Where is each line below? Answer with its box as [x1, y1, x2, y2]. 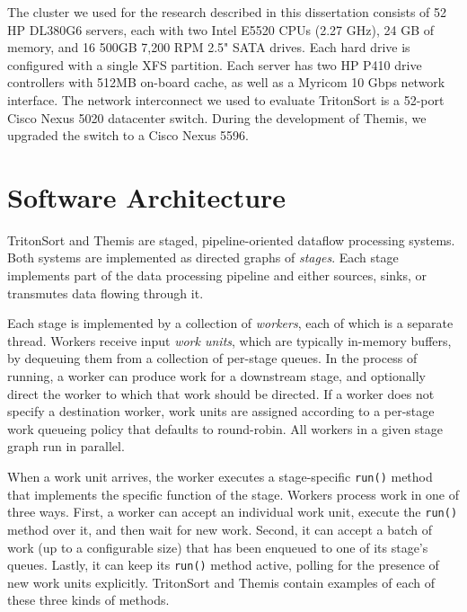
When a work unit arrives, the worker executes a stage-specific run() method [7, 467, 433, 485]
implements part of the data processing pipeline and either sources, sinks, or [7, 266, 427, 285]
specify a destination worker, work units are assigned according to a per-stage [7, 402, 435, 421]
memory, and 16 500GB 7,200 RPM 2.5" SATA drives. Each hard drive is [7, 38, 410, 57]
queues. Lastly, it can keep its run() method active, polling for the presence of [7, 555, 439, 574]
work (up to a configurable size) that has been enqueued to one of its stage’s [7, 537, 428, 556]
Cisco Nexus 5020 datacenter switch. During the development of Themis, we [7, 108, 427, 127]
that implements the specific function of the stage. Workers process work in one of [7, 484, 460, 503]
